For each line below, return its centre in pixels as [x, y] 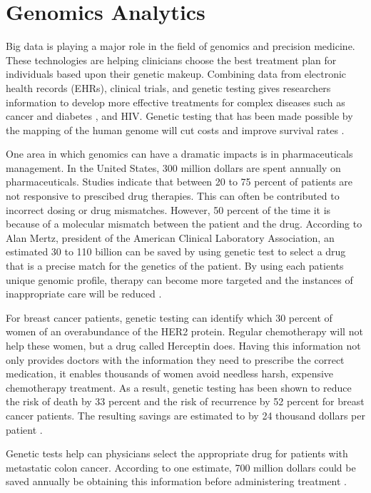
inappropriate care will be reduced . [84, 294]
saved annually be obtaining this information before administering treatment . [177, 481]
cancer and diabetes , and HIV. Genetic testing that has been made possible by [179, 116]
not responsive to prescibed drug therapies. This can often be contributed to [173, 196]
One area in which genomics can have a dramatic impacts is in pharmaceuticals [179, 154]
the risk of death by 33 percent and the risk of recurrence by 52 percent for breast [185, 401]
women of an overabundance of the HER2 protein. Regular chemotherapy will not [184, 331]
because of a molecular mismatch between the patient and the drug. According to [184, 224]
